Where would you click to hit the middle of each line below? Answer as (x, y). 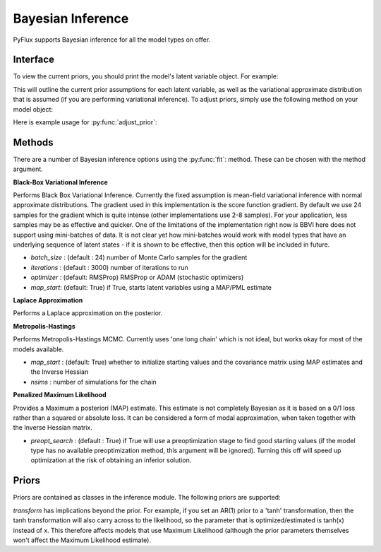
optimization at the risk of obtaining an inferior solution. (111, 460)
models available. (38, 349)
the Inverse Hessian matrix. (53, 428)
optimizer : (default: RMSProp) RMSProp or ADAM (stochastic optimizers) (137, 277)
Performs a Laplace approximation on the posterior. (88, 313)
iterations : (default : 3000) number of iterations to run (109, 267)
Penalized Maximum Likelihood (60, 395)
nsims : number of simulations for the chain (93, 382)
